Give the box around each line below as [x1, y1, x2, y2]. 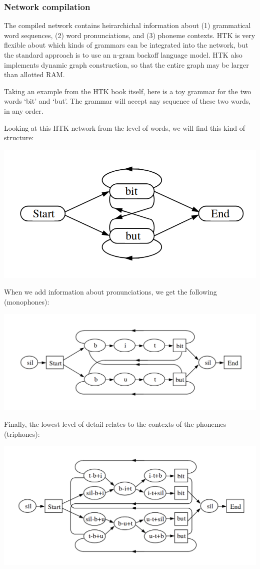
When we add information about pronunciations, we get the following [4, 287, 217, 297]
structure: [4, 132, 34, 143]
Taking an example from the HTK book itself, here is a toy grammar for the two [4, 86, 251, 96]
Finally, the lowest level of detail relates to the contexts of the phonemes [4, 419, 226, 429]
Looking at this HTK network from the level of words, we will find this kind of [4, 122, 245, 133]
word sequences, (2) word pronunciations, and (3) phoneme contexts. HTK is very [4, 30, 255, 40]
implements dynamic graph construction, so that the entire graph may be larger [4, 59, 249, 70]
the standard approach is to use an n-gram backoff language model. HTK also [4, 50, 242, 60]
